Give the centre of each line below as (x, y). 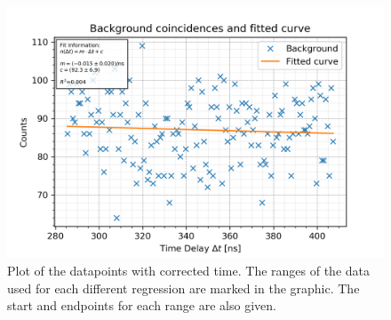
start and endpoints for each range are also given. (142, 305)
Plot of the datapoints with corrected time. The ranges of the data (189, 270)
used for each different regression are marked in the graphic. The (184, 288)
